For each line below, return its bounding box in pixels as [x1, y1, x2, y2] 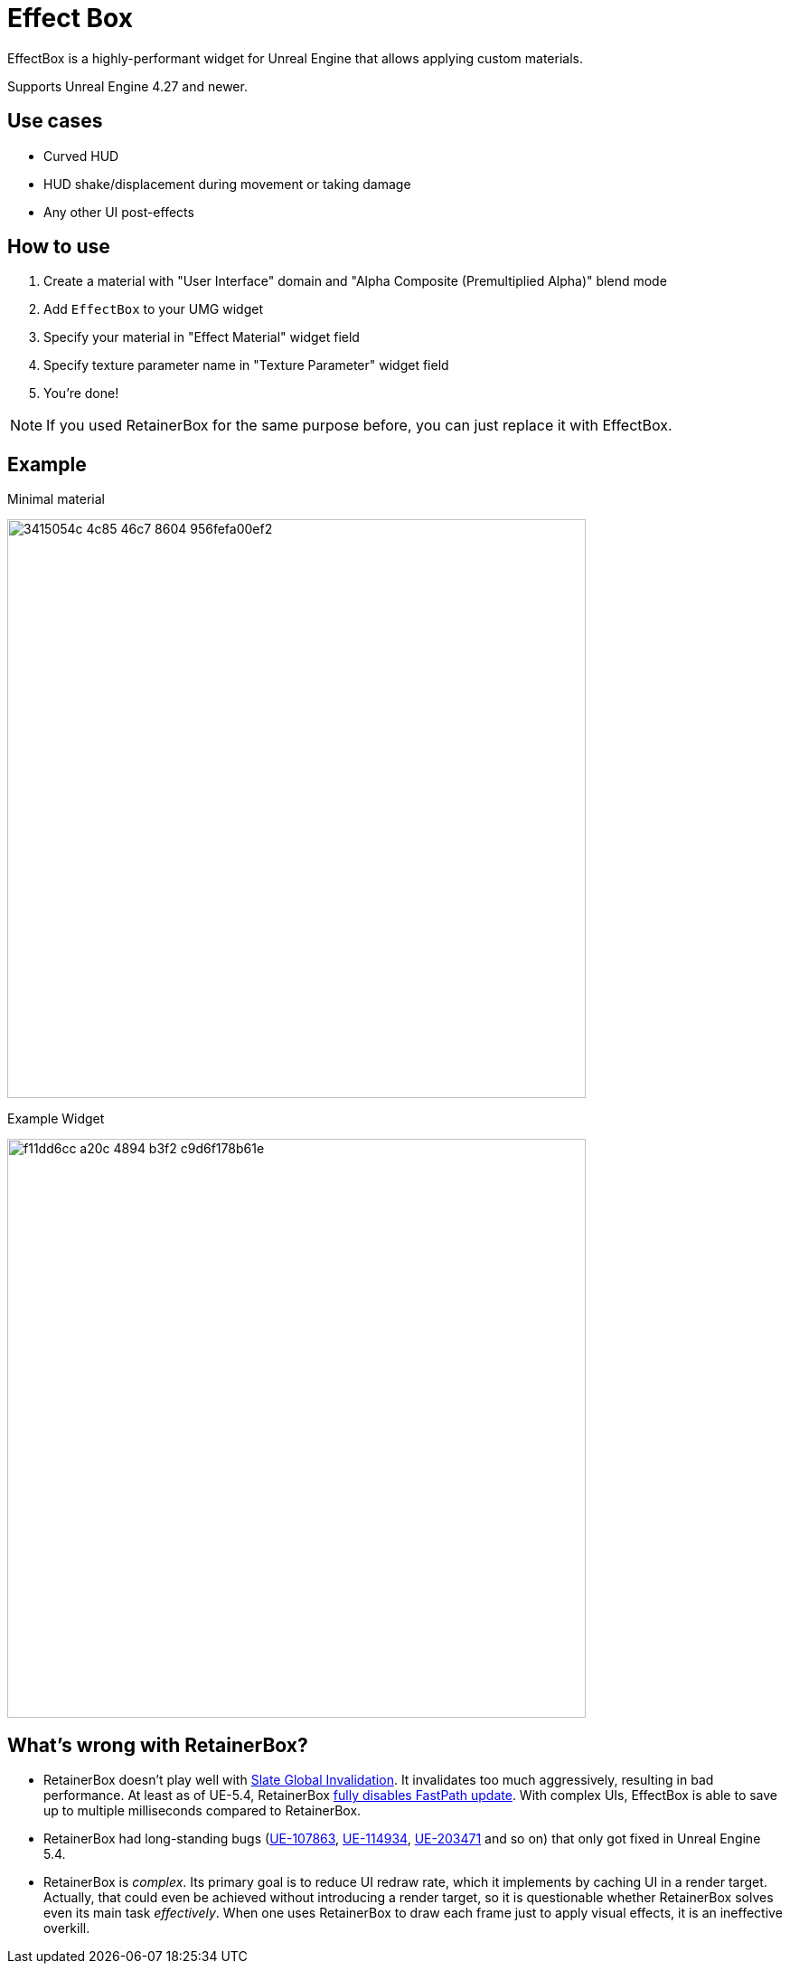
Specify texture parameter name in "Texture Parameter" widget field [43, 357, 449, 374]
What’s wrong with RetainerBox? [7, 1733, 308, 1757]
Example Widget [7, 1111, 105, 1127]
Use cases [7, 109, 103, 133]
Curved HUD [43, 147, 119, 164]
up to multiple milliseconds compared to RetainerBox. [43, 1803, 362, 1819]
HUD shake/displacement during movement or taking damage [43, 175, 411, 192]
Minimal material [7, 491, 105, 507]
